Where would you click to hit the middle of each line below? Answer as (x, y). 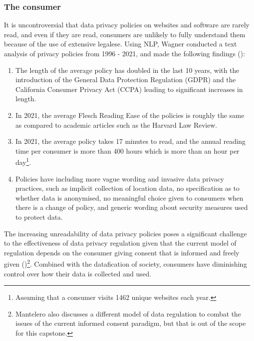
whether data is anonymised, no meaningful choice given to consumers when (129, 197)
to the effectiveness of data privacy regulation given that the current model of (120, 243)
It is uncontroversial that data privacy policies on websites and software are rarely (127, 25)
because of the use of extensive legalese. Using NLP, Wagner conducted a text (120, 44)
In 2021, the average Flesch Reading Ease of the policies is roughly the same (130, 115)
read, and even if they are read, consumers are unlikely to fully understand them (125, 34)
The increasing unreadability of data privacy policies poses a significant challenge (126, 233)
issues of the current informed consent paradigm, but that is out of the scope (130, 323)
